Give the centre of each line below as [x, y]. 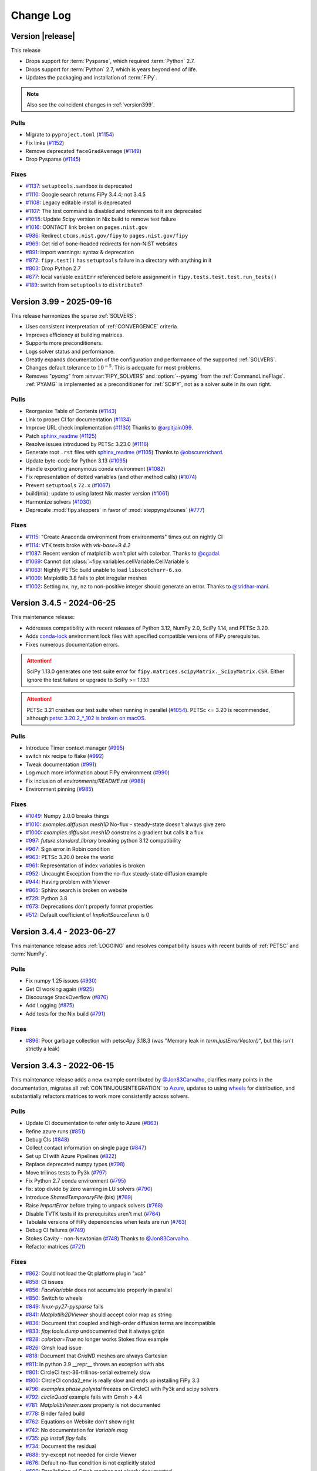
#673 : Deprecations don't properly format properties [89, 907]
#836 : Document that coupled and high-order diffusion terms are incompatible [121, 1323]
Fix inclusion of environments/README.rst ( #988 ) [86, 781]
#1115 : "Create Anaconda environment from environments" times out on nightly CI [124, 537]
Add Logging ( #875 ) [50, 1006]
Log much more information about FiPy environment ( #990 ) [98, 773]
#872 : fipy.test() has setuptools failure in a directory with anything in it [119, 260]
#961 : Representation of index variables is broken [85, 866]
